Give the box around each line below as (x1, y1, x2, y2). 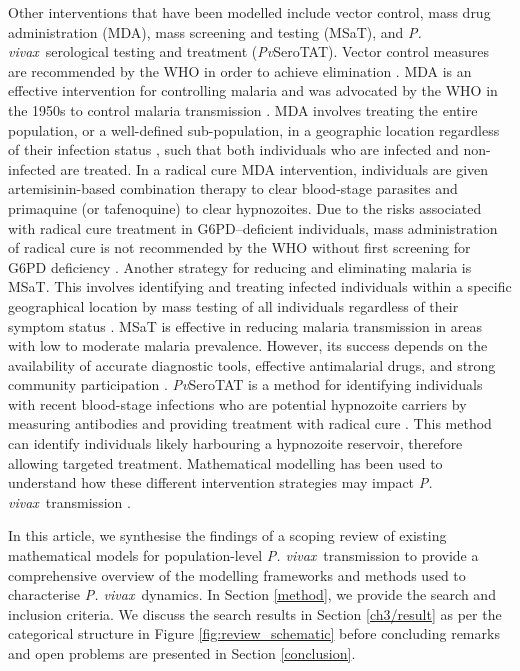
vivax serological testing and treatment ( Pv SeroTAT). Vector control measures (8, 41, 489, 62)
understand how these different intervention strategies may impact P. (8, 472, 433, 493)
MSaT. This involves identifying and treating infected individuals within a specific (8, 276, 512, 297)
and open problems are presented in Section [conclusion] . (8, 643, 356, 663)
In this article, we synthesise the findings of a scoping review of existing (8, 525, 447, 546)
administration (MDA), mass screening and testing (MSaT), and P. (8, 21, 422, 42)
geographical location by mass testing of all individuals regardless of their (8, 295, 459, 316)
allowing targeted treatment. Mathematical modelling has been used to (8, 452, 443, 473)
